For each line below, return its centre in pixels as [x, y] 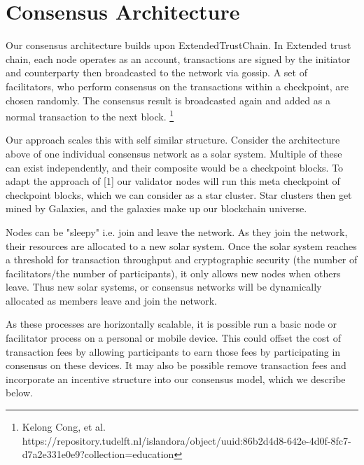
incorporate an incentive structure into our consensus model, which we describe [176, 379]
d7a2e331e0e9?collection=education [98, 454]
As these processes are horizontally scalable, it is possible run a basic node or [171, 324]
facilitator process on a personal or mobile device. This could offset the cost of [173, 338]
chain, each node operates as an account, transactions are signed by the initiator [178, 58]
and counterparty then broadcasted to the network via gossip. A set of [156, 72]
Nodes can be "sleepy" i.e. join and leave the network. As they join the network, [177, 231]
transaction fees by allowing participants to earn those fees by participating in [173, 351]
